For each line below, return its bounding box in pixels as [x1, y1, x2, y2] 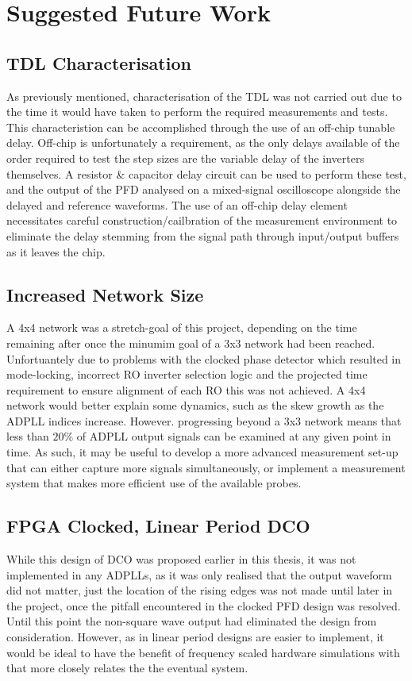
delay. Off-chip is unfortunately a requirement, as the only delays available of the [6, 134, 400, 151]
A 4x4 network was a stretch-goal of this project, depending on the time [6, 319, 357, 336]
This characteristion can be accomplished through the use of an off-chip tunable [6, 118, 395, 135]
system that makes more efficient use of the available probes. [6, 475, 302, 491]
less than [6, 428, 49, 444]
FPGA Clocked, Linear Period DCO [6, 514, 310, 538]
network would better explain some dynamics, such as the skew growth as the [6, 397, 384, 414]
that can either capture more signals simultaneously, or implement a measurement [6, 459, 406, 475]
